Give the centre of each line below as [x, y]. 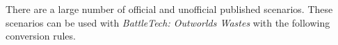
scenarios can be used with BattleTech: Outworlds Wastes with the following [168, 22]
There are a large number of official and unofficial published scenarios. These [169, 9]
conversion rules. [41, 36]
